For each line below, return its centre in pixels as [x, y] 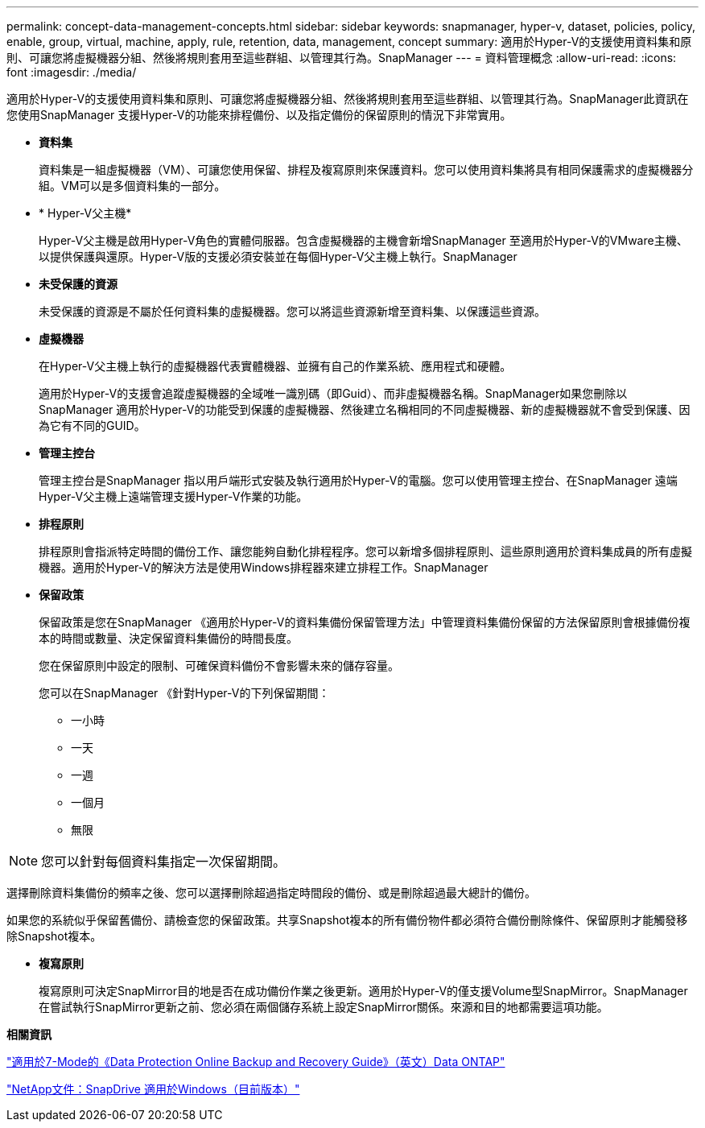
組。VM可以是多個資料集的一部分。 [132, 186]
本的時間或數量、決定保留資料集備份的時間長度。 [168, 638]
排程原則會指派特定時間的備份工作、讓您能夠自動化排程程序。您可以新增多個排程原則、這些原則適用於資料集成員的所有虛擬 [365, 551]
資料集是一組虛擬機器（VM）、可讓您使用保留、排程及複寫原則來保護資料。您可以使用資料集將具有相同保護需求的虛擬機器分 [366, 169]
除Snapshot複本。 [54, 936]
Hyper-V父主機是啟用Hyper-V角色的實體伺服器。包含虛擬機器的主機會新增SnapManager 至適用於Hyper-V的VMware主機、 [363, 240]
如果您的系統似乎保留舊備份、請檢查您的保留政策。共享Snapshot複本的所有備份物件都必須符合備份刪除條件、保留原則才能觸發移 [347, 920]
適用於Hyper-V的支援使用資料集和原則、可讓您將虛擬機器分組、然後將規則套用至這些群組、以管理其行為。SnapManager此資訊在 [348, 99]
